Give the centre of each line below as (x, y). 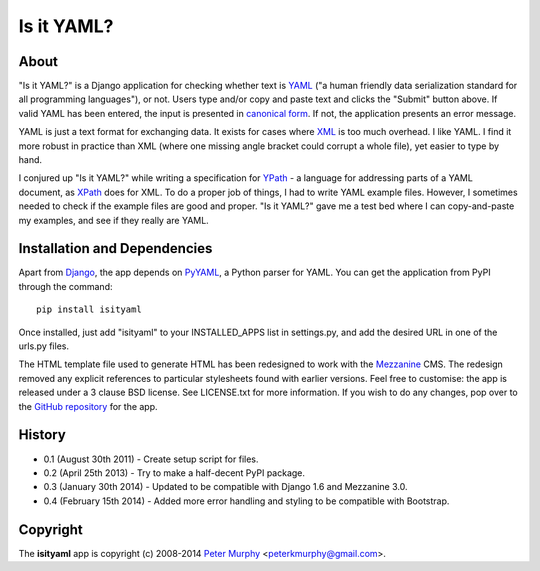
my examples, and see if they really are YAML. (113, 220)
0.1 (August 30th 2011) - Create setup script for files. (151, 459)
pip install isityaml (89, 309)
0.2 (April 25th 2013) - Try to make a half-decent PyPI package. (174, 472)
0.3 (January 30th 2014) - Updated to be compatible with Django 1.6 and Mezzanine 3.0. (225, 487)
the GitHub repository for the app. (88, 406)
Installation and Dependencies (115, 248)
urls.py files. (44, 346)
